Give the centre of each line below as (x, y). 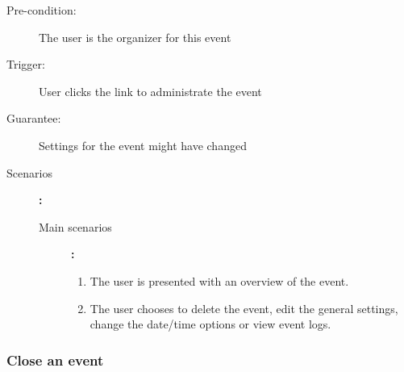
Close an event (55, 359)
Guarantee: (34, 118)
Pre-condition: (42, 10)
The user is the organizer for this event (135, 37)
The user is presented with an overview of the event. (219, 280)
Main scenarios (75, 226)
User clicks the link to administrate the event (150, 91)
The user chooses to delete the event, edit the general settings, (244, 308)
